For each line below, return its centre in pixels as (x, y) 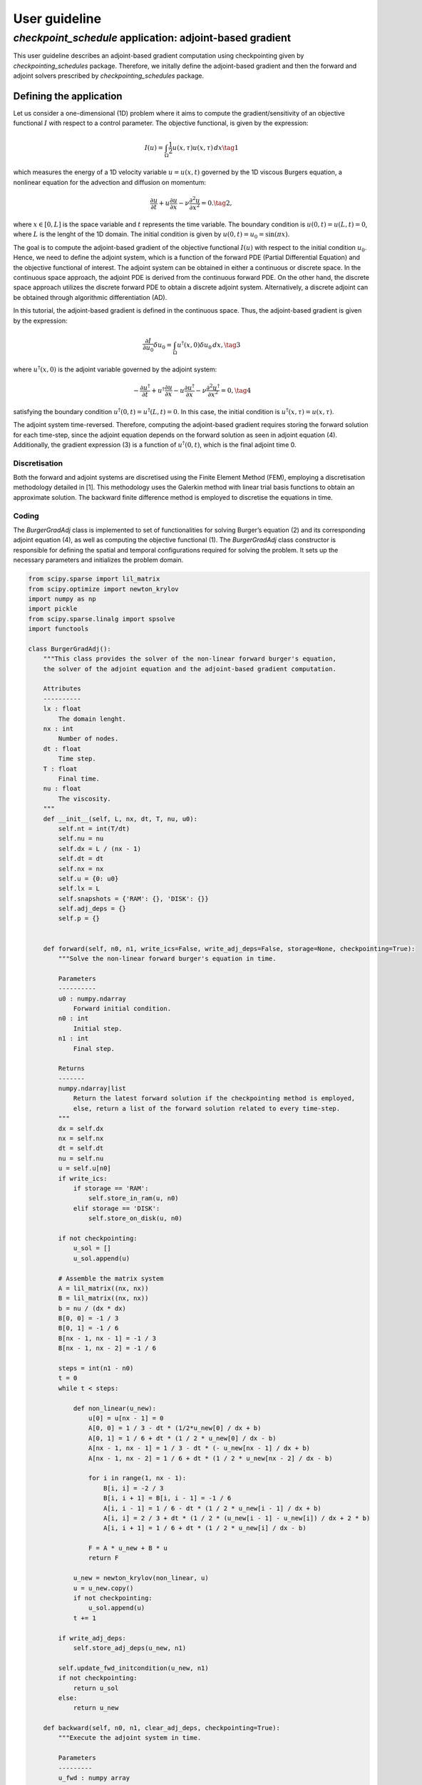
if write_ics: (83, 1178)
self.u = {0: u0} (88, 879)
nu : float (62, 789)
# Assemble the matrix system (111, 1278)
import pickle (53, 609)
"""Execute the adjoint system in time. (130, 1738)
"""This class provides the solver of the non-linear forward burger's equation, (190, 659)
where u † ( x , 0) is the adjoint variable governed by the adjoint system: (115, 369)
